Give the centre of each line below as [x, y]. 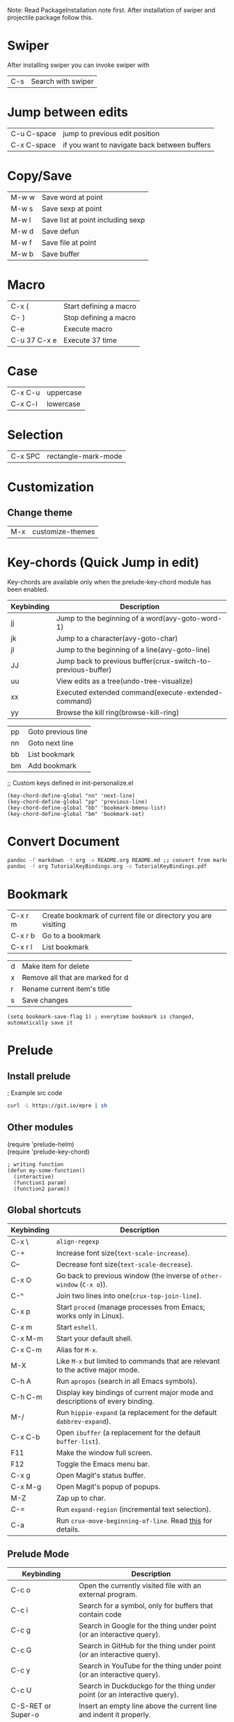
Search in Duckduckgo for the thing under [147, 1686]
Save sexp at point [72, 209]
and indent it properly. [115, 1714]
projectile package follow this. [50, 17]
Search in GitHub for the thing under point [147, 1645]
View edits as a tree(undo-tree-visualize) [125, 681]
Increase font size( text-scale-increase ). [123, 1253]
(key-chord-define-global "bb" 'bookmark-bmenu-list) [87, 808]
